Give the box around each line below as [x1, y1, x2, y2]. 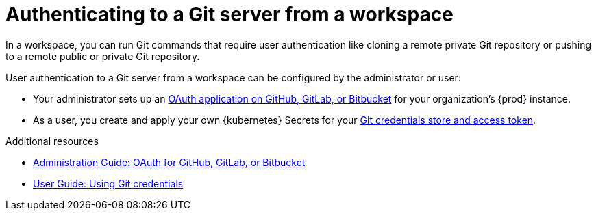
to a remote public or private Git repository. [5, 50, 200, 62]
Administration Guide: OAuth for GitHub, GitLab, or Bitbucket [33, 156, 306, 168]
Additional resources [5, 135, 99, 147]
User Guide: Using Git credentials [33, 177, 184, 189]
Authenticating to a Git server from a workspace [5, 3, 454, 26]
